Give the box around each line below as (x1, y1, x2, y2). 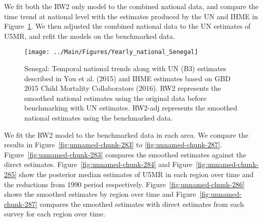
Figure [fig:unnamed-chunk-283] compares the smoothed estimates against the (4, 149, 246, 159)
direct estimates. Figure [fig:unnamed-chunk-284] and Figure (4, 159, 193, 170)
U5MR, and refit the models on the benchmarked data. (4, 30, 175, 41)
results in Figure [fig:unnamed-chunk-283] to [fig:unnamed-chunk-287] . (4, 139, 223, 150)
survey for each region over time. (4, 208, 106, 219)
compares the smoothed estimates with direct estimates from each (39, 198, 244, 209)
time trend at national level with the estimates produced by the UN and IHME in (4, 11, 258, 21)
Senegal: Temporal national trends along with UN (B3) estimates (24, 63, 227, 74)
